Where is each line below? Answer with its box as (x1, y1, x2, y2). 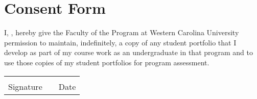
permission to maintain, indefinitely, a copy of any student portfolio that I (4, 37, 237, 47)
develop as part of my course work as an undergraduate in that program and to (4, 47, 253, 58)
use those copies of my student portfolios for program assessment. (4, 57, 209, 67)
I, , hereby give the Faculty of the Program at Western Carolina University (4, 27, 239, 38)
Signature (8, 80, 42, 92)
